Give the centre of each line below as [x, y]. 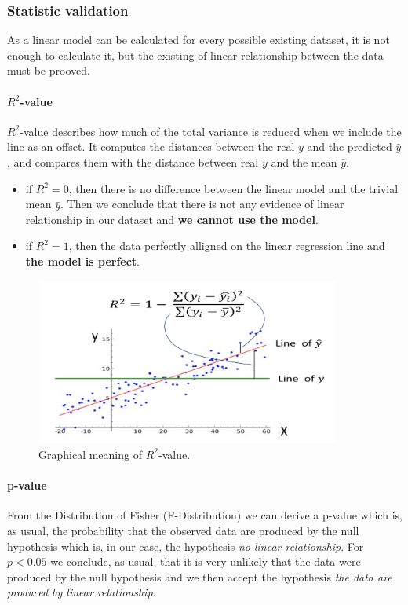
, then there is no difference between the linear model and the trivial [233, 188]
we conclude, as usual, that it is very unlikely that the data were [206, 561]
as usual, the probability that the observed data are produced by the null [183, 530]
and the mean [304, 161]
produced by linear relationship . [82, 592]
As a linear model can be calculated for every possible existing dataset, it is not [199, 40]
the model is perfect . [83, 260]
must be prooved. [49, 70]
